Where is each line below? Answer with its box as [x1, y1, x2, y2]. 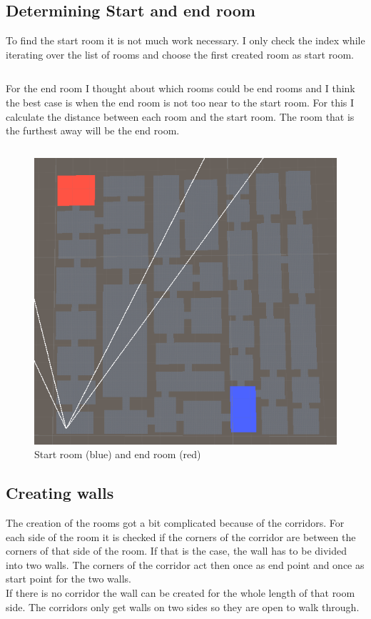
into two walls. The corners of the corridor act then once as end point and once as [6, 557, 365, 572]
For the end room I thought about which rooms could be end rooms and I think [6, 81, 355, 96]
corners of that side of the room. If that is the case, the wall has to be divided [6, 543, 347, 558]
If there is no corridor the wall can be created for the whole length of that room [6, 585, 355, 600]
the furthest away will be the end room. [6, 123, 180, 138]
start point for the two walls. [6, 571, 132, 586]
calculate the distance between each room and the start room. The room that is [6, 109, 355, 124]
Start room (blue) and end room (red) [34, 447, 201, 462]
